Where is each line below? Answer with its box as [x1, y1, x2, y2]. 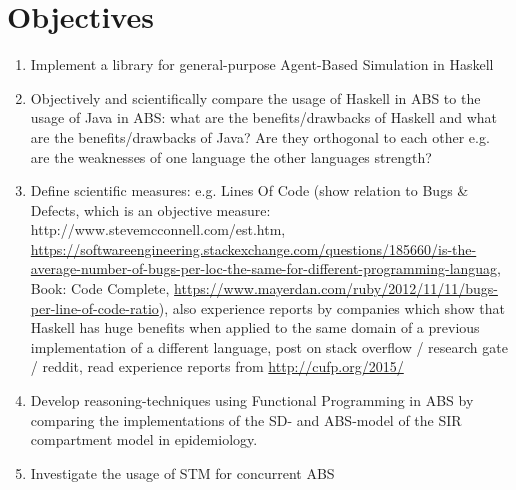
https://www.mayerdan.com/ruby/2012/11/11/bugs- [174, 278, 498, 299]
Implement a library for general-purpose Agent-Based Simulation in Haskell [30, 54, 494, 75]
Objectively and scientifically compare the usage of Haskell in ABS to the [30, 87, 481, 108]
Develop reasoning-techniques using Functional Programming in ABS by [30, 390, 474, 411]
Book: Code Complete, [30, 278, 170, 299]
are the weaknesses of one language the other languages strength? [30, 146, 432, 167]
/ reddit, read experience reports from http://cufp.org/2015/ [30, 356, 404, 377]
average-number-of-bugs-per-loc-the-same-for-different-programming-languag [30, 258, 498, 279]
